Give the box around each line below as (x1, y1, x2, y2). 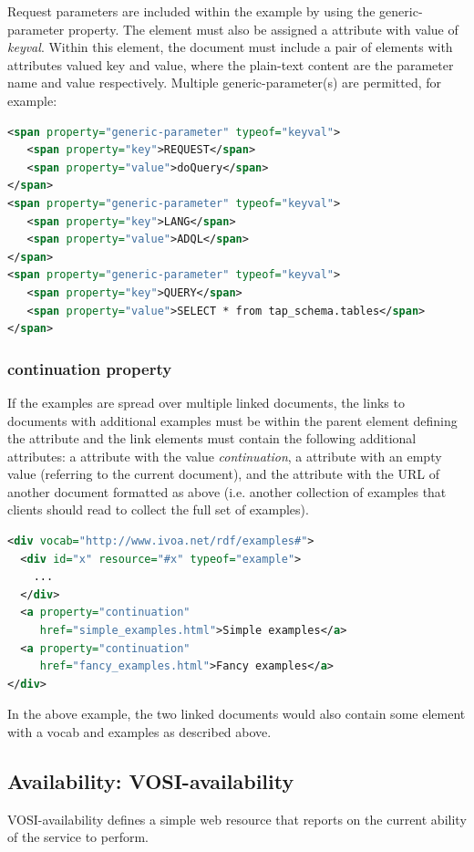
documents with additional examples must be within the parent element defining (7, 410, 458, 430)
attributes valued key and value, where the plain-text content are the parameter (7, 55, 454, 74)
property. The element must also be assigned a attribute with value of (67, 19, 459, 38)
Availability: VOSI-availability (7, 766, 294, 795)
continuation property (7, 357, 172, 379)
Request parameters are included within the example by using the (7, 2, 376, 20)
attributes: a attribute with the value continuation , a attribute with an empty (7, 446, 442, 465)
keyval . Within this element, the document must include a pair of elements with (7, 37, 453, 57)
